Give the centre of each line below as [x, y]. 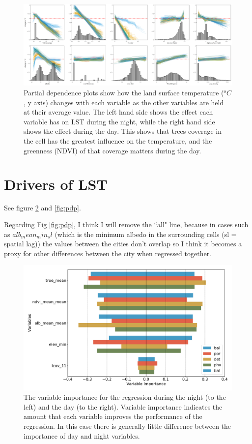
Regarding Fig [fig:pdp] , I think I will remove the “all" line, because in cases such [126, 224]
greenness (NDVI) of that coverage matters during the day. [112, 150]
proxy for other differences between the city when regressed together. [108, 253]
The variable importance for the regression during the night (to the [125, 397]
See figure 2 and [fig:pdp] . [42, 208]
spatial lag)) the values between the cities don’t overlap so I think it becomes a [123, 244]
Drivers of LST [56, 184]
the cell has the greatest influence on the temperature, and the [118, 141]
